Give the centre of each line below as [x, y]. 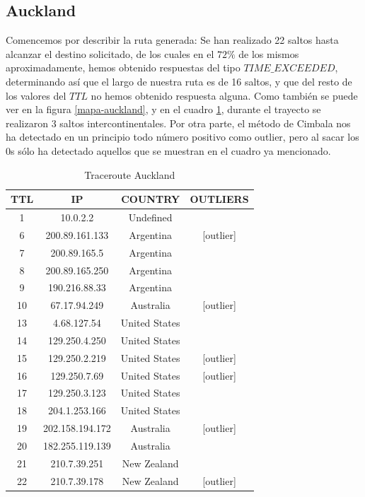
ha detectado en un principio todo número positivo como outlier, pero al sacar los [182, 137]
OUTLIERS [219, 199]
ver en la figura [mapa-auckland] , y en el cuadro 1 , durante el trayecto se [163, 109]
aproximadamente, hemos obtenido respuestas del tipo [123, 68]
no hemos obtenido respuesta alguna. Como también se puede [224, 95]
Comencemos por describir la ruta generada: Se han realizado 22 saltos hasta [172, 40]
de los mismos [269, 53]
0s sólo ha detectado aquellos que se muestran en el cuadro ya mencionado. [168, 150]
